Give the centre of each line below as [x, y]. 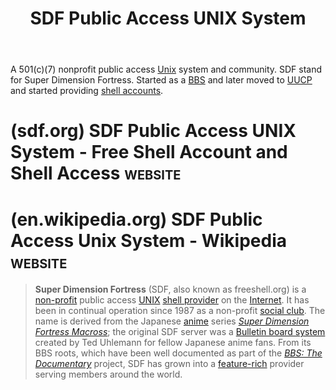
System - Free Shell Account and [149, 152]
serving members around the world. [108, 374]
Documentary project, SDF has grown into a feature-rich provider [169, 364]
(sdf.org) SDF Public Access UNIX [153, 131]
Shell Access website [96, 173]
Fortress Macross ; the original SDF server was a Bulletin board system [180, 332]
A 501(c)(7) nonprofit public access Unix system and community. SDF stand [166, 69]
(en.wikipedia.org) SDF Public [136, 219]
